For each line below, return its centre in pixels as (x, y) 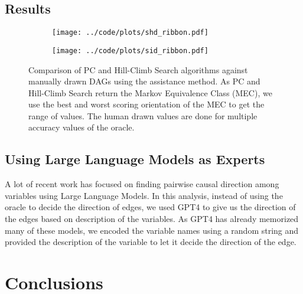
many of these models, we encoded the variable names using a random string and (152, 230)
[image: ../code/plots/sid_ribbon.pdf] (130, 50)
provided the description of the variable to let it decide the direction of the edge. (151, 242)
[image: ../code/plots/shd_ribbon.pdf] (130, 33)
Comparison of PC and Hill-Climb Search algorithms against (138, 69)
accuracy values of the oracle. (82, 127)
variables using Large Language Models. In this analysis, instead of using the (144, 195)
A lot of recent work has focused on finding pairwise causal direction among (142, 184)
